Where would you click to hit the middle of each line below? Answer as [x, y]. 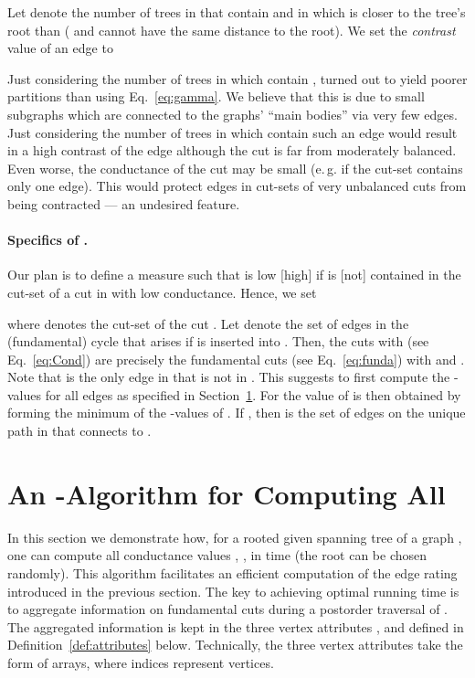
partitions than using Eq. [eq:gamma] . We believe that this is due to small [216, 96]
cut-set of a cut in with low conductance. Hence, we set [162, 292]
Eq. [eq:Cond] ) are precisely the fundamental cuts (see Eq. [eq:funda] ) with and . [236, 359]
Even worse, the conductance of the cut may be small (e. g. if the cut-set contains [235, 168]
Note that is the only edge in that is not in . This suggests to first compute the [229, 377]
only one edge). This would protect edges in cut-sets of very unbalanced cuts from [237, 186]
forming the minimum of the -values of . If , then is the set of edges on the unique [237, 413]
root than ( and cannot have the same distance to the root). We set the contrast [232, 30]
